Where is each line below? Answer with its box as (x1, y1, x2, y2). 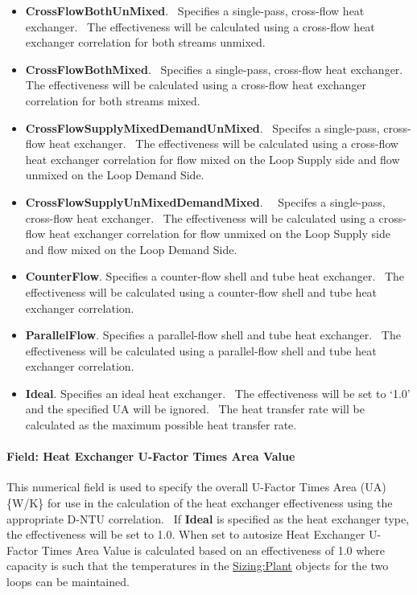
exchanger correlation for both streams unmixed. (25, 34, 266, 51)
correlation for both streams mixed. (25, 92, 200, 109)
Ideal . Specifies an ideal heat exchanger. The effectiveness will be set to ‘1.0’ (25, 384, 411, 401)
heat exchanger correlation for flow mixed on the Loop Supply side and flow (25, 150, 400, 167)
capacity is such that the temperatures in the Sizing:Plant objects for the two (6, 557, 389, 574)
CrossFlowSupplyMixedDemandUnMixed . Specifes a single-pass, (25, 119, 380, 136)
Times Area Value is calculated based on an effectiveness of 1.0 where (41, 541, 386, 558)
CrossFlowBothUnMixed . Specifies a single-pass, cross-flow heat (25, 2, 365, 18)
